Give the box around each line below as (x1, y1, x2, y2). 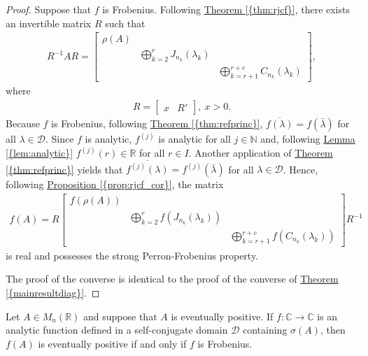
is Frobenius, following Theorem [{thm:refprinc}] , (51, 115, 263, 130)
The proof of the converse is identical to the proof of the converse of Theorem (6, 271, 339, 286)
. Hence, (283, 162, 318, 176)
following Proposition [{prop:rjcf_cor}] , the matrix (6, 177, 224, 192)
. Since (45, 131, 74, 146)
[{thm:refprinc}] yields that (6, 162, 123, 176)
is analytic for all (158, 131, 231, 146)
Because (6, 115, 40, 130)
